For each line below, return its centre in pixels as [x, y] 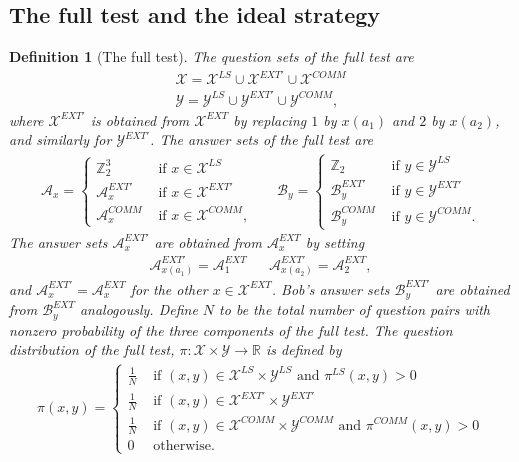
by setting [335, 241]
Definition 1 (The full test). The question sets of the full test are [211, 56]
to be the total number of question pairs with [354, 309]
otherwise [182, 446]
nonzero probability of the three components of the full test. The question [231, 329]
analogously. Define [138, 309]
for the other [169, 288]
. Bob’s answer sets [330, 288]
